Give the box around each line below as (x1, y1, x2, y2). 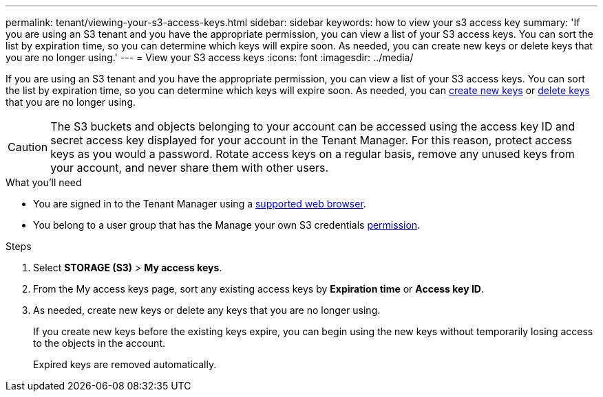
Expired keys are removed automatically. (33, 359, 217, 370)
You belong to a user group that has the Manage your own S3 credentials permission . (33, 219, 421, 231)
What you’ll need (6, 177, 82, 188)
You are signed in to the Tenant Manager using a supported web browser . (33, 198, 366, 209)
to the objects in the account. (33, 337, 165, 349)
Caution (8, 140, 48, 154)
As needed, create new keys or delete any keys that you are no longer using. (33, 304, 381, 316)
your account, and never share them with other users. (50, 161, 329, 174)
